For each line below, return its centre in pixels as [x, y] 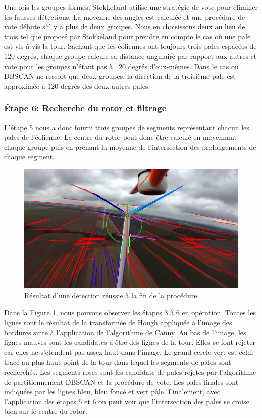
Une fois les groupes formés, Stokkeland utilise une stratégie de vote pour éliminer [131, 7]
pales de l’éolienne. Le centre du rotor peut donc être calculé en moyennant [120, 137]
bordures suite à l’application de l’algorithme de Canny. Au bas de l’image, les [125, 332]
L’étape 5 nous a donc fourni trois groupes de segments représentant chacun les [127, 127]
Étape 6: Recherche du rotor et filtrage [85, 108]
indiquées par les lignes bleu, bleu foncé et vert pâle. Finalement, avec [112, 392]
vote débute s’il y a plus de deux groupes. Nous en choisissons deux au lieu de [125, 26]
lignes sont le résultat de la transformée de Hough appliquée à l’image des [118, 322]
